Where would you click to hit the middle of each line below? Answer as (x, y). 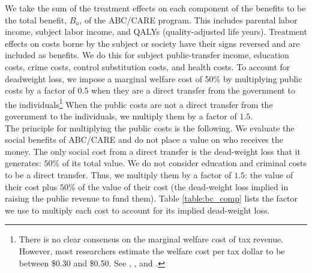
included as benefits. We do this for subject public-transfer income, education (147, 55)
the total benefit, (36, 19)
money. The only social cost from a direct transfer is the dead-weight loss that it (153, 151)
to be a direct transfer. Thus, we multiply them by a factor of (118, 174)
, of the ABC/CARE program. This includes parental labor (188, 19)
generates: (23, 163)
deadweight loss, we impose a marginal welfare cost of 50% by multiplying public (154, 78)
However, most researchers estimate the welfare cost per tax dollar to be (152, 250)
